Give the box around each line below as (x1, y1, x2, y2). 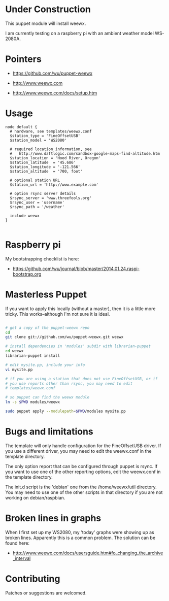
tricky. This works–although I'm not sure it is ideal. (5, 311, 110, 317)
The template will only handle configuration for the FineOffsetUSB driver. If (5, 443, 161, 449)
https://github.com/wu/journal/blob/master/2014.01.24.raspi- (12, 265, 140, 272)
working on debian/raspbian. (5, 494, 65, 500)
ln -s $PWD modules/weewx (5, 399, 60, 405)
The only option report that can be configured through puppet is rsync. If (5, 463, 158, 469)
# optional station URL (10, 178, 60, 183)
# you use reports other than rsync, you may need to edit (5, 381, 133, 386)
